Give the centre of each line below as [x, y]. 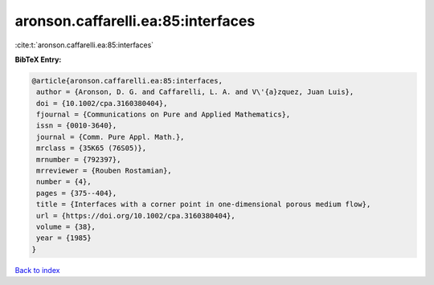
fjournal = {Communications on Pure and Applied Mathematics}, [164, 115]
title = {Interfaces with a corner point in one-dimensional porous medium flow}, [204, 204]
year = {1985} [64, 238]
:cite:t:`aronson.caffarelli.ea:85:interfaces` [84, 45]
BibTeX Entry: [38, 59]
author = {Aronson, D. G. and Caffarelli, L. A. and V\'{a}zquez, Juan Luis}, [195, 92]
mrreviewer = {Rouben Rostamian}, [104, 171]
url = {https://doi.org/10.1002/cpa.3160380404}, [136, 216]
